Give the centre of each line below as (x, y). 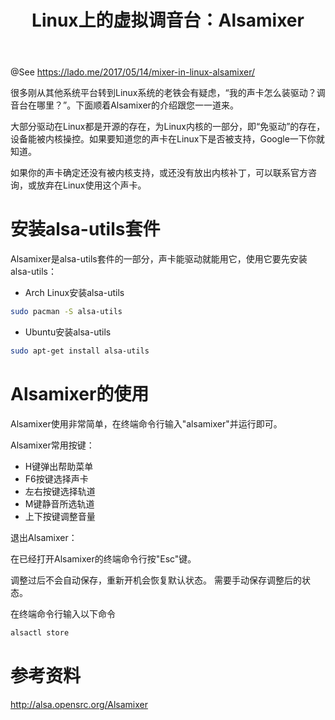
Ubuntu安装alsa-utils (68, 332)
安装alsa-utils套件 (85, 229)
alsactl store (40, 632)
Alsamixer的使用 (80, 394)
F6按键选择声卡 (56, 478)
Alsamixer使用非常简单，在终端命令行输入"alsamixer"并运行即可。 (146, 423)
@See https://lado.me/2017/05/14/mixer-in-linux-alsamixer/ (133, 72)
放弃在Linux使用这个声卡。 (91, 185)
